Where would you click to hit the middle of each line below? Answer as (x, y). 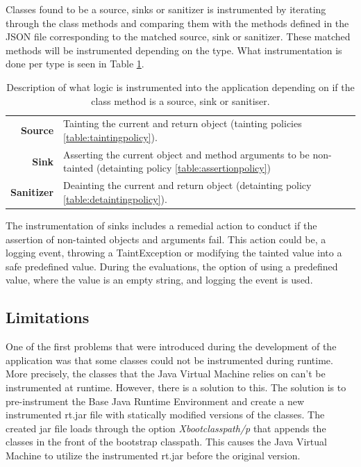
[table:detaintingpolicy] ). (115, 198)
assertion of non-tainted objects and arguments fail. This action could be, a (166, 239)
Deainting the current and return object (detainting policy (187, 185)
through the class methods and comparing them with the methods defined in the (177, 23)
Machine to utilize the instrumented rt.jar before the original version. (153, 455)
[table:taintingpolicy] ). (110, 137)
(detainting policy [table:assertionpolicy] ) (184, 168)
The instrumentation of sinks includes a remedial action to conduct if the (161, 225)
